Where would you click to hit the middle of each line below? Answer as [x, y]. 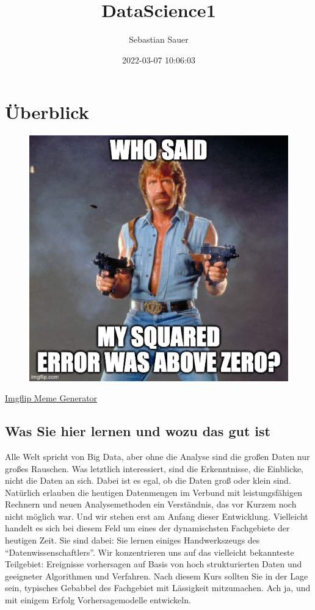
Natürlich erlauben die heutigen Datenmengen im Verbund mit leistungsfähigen [154, 492]
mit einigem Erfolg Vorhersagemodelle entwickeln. [98, 600]
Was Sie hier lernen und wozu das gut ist [138, 431]
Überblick [47, 112]
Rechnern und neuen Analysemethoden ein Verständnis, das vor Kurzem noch [151, 504]
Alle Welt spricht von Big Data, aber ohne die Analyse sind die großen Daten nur [157, 456]
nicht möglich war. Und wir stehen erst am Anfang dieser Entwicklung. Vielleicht [157, 516]
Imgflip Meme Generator [51, 398]
